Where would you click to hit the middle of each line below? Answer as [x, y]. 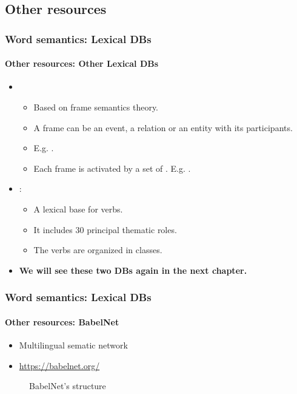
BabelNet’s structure [68, 386]
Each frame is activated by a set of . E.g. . [112, 168]
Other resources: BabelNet [62, 321]
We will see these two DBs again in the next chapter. [133, 270]
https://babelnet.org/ [59, 365]
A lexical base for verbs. [78, 209]
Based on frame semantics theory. [96, 107]
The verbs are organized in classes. [98, 250]
